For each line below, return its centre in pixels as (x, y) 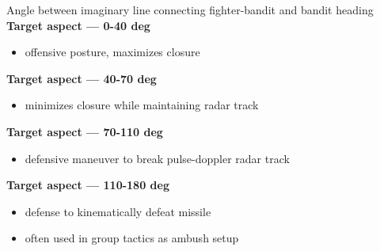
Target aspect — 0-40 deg (78, 25)
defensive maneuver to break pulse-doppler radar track (157, 158)
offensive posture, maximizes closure (112, 52)
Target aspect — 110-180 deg (88, 185)
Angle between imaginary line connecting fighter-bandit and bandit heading (190, 10)
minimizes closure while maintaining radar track (142, 105)
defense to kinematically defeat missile (118, 211)
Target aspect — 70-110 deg (85, 131)
